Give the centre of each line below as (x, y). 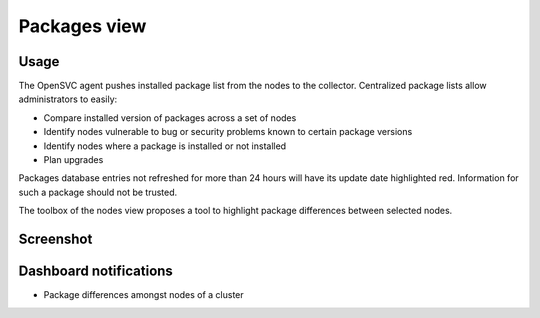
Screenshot (55, 239)
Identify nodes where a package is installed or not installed (165, 146)
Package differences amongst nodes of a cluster (143, 295)
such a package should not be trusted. (98, 192)
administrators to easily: (68, 99)
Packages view (82, 26)
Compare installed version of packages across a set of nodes (170, 117)
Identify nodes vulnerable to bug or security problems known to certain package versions (228, 132)
